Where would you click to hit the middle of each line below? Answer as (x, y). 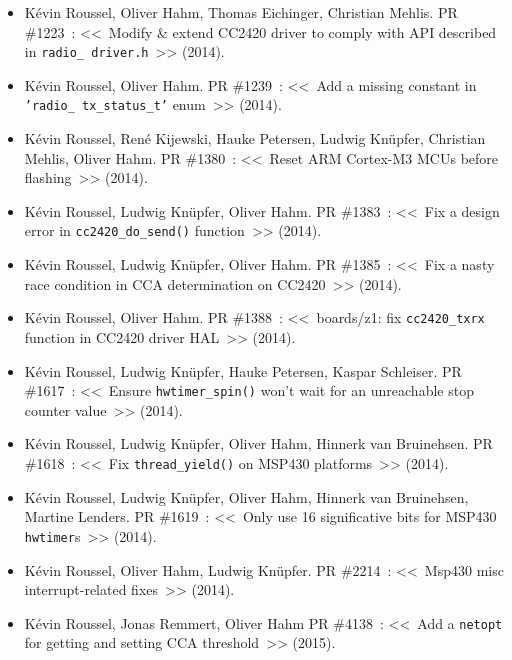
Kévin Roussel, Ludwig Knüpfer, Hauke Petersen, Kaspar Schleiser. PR (243, 370)
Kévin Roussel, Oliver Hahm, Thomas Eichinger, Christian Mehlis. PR (241, 12)
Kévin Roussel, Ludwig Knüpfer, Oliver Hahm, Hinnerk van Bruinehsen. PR (258, 443)
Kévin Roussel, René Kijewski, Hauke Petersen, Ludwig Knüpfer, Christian (255, 138)
